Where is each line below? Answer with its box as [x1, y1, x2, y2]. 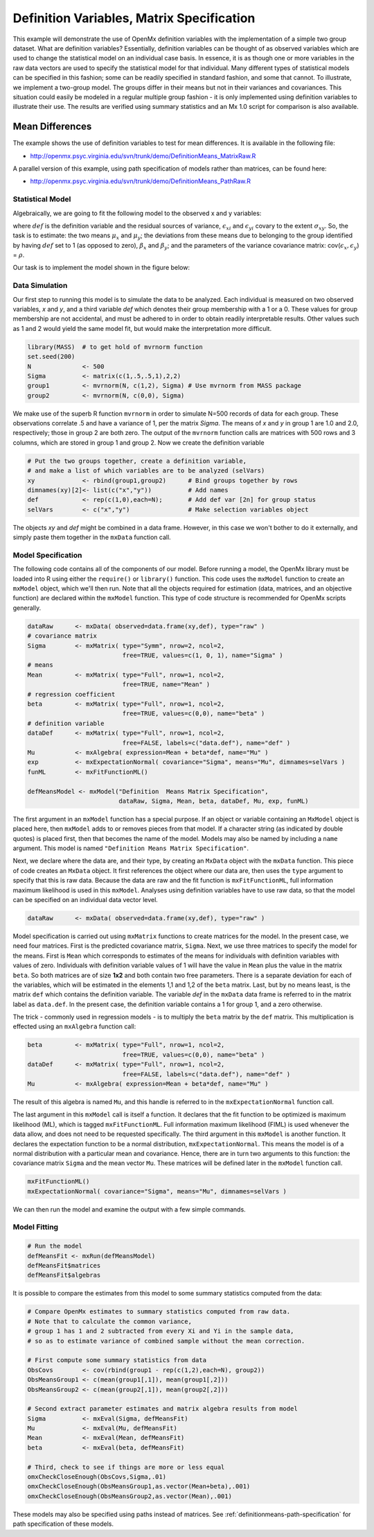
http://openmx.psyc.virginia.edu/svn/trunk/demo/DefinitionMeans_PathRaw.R [30, 177, 251, 185]
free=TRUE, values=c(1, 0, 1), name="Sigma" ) [122, 652, 283, 659]
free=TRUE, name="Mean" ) [122, 681, 211, 688]
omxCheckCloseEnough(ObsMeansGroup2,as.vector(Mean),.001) [27, 1492, 232, 1500]
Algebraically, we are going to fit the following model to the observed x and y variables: [12, 209, 262, 217]
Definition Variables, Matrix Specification [12, 10, 256, 26]
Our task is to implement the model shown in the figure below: [12, 264, 190, 272]
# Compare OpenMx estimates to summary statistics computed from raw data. [27, 1308, 291, 1316]
